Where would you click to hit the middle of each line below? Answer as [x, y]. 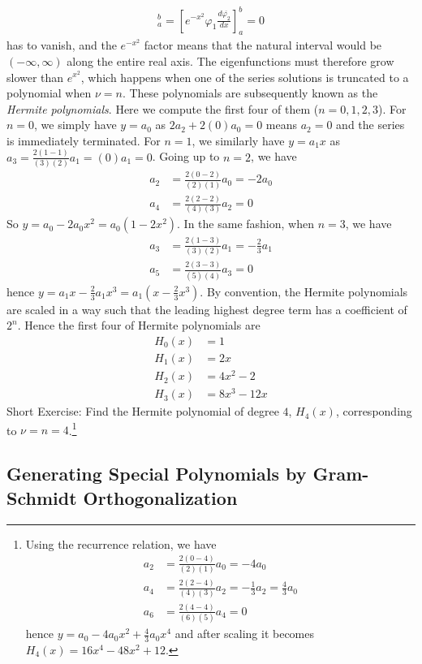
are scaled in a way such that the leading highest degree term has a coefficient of [207, 309]
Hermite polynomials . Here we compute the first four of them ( [163, 108]
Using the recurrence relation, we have [121, 543]
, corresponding [374, 411]
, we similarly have [238, 140]
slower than [35, 77]
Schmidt [42, 497]
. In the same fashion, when [245, 224]
